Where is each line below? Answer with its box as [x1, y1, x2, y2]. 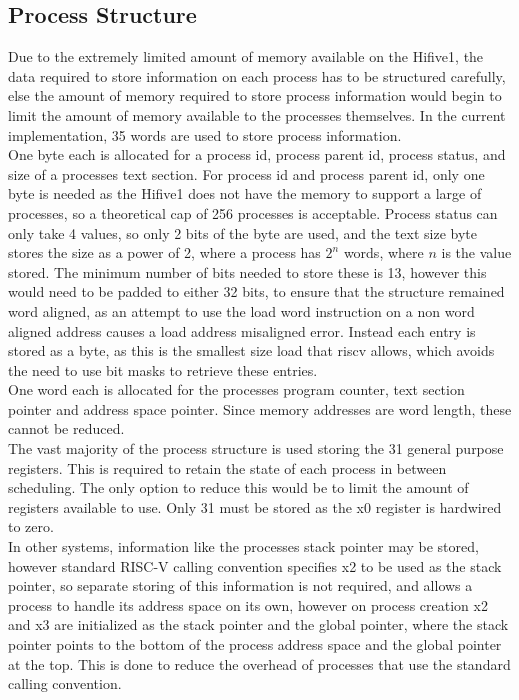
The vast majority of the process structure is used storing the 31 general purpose [8, 438, 504, 459]
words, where [343, 242, 424, 263]
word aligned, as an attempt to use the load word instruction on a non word [8, 300, 475, 321]
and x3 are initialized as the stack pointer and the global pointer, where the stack [8, 614, 509, 635]
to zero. [8, 516, 54, 537]
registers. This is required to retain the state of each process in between [8, 457, 447, 478]
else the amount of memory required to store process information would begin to [8, 85, 502, 106]
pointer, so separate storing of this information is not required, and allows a [8, 575, 473, 596]
